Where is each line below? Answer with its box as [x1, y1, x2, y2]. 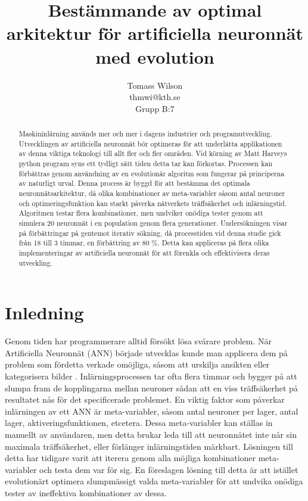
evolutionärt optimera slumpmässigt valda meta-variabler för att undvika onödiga [5, 475, 303, 487]
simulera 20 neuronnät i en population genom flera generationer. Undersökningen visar [18, 217, 288, 228]
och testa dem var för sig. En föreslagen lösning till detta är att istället [39, 463, 298, 475]
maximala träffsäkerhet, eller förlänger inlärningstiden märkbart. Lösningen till [5, 440, 293, 452]
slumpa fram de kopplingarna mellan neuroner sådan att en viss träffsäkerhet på [5, 381, 298, 394]
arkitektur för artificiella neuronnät [7, 21, 303, 45]
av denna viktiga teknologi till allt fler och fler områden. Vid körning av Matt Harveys [18, 148, 287, 158]
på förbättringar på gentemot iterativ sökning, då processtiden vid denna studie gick [18, 228, 281, 238]
